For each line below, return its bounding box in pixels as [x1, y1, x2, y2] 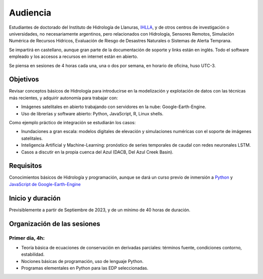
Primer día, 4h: [9, 234, 45, 241]
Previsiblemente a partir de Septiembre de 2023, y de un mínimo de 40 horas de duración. [9, 207, 190, 213]
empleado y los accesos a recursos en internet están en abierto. [9, 54, 138, 59]
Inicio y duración [9, 194, 61, 202]
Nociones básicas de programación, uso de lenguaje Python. [21, 258, 144, 264]
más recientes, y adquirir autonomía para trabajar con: [9, 95, 118, 101]
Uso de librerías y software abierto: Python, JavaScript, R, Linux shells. [21, 111, 164, 116]
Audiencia [9, 7, 52, 18]
